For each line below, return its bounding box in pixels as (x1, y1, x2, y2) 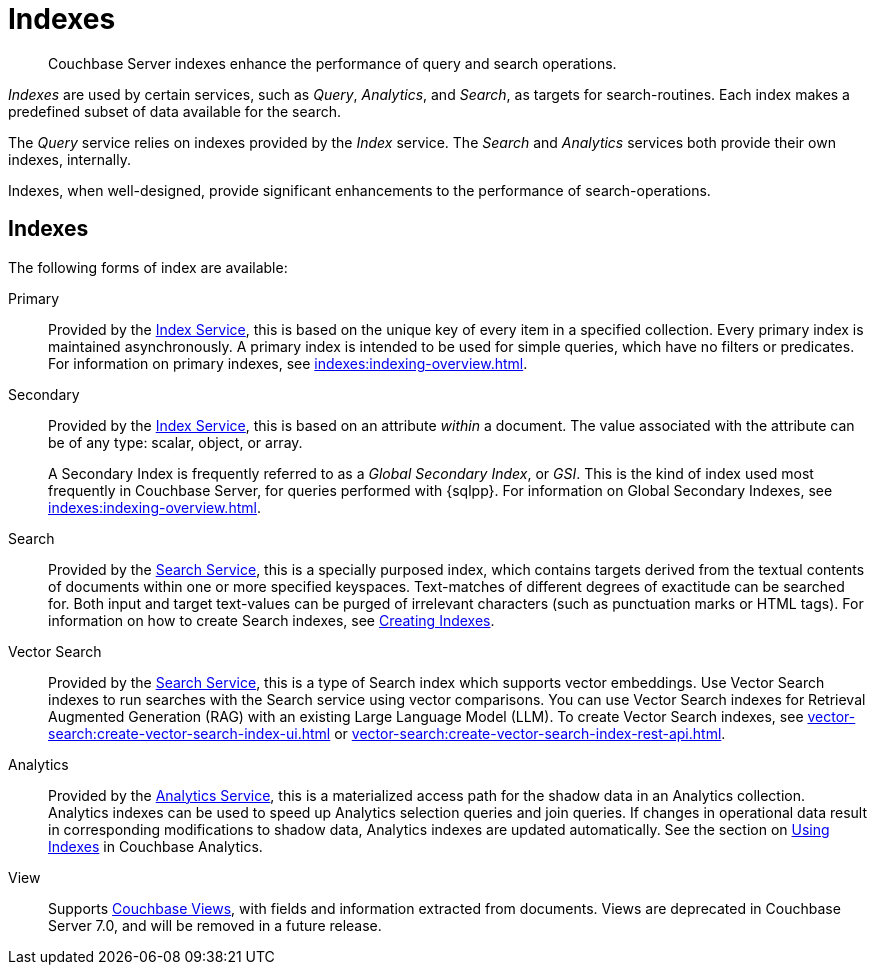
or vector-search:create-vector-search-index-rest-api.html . (334, 724, 726, 742)
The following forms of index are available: (8, 258, 288, 276)
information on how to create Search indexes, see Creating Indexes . (48, 611, 495, 629)
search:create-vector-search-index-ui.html (48, 724, 331, 742)
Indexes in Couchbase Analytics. (48, 837, 263, 855)
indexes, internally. (8, 150, 131, 168)
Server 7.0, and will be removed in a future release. (48, 916, 382, 934)
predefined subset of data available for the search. (8, 102, 341, 120)
